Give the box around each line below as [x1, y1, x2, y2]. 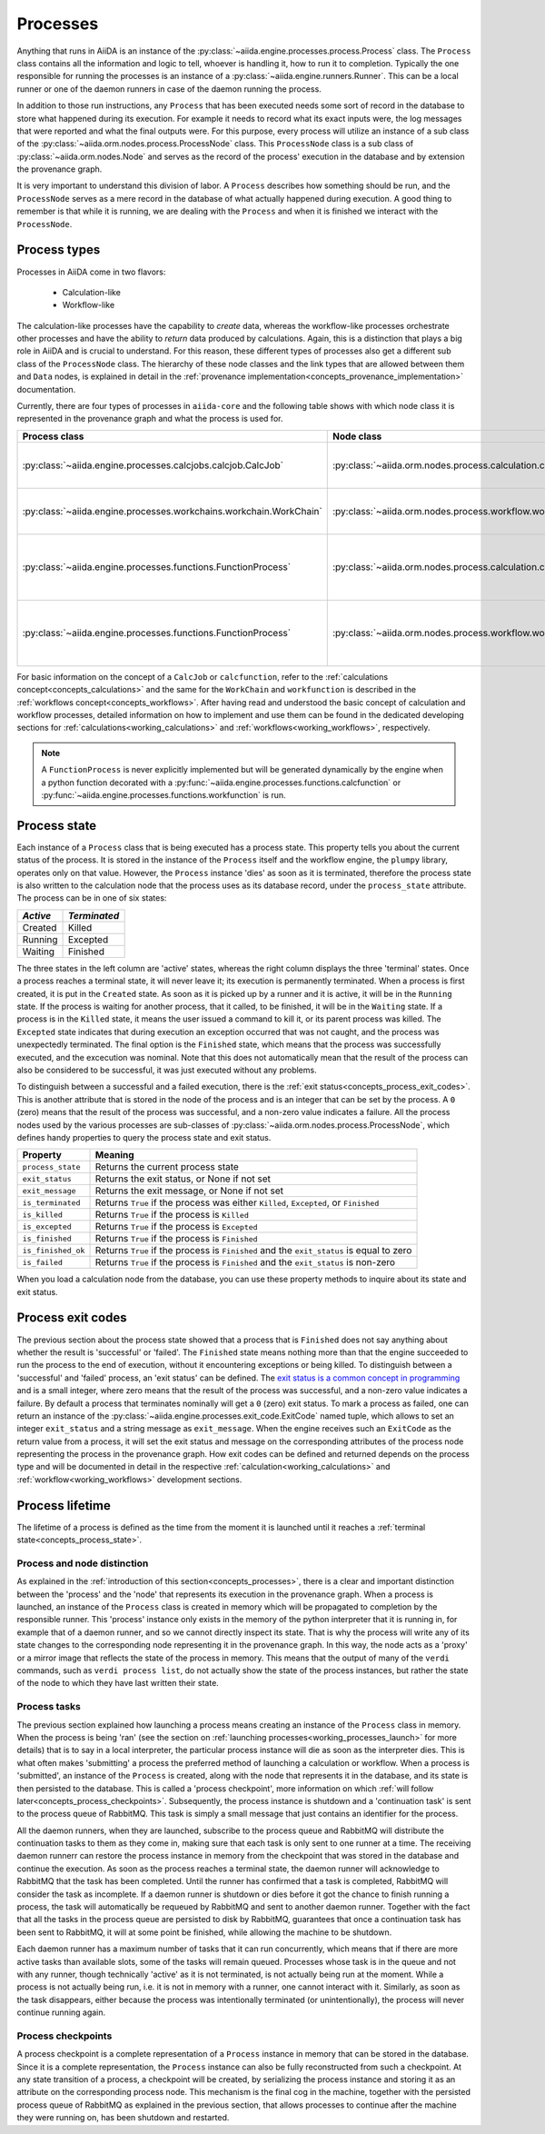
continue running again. [16, 2007, 106, 2018]
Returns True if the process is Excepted [94, 1221, 258, 1233]
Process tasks [16, 1700, 81, 1713]
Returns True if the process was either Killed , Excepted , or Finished [94, 1196, 380, 1209]
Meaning [94, 1149, 135, 1162]
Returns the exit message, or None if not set [94, 1184, 283, 1197]
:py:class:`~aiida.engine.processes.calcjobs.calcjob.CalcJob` [22, 459, 284, 472]
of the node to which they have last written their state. [16, 1678, 220, 1689]
